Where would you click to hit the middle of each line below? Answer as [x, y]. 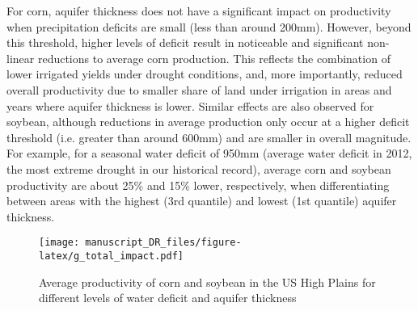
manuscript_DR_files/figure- [163, 243]
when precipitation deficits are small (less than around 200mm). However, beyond [209, 26]
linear [21, 58]
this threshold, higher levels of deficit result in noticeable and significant [185, 42]
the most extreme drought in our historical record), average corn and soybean [199, 168]
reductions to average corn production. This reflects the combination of [214, 58]
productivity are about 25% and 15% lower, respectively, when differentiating [198, 185]
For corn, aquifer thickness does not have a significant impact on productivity [199, 11]
